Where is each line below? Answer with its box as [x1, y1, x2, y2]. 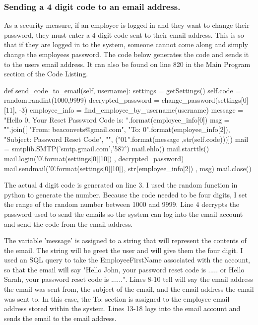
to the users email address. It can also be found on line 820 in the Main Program [4, 59, 251, 69]
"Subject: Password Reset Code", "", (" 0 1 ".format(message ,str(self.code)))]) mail [4, 133, 249, 144]
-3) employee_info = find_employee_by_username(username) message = [19, 104, 244, 115]
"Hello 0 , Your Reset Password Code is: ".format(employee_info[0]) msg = [4, 114, 230, 125]
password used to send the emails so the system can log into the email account [4, 208, 243, 219]
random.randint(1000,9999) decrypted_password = [4, 95, 160, 105]
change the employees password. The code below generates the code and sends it [4, 49, 249, 59]
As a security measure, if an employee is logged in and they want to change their [4, 20, 250, 30]
